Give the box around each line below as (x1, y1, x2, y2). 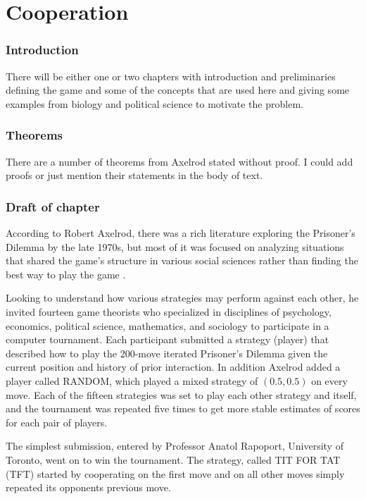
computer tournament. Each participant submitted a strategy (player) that (6, 332, 329, 347)
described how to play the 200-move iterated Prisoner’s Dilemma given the (6, 345, 328, 360)
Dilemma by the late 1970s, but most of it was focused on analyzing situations (6, 239, 344, 254)
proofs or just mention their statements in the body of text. (6, 168, 263, 183)
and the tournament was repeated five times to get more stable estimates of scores (6, 401, 360, 416)
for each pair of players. (6, 414, 108, 429)
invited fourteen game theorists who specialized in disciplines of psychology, (6, 304, 332, 319)
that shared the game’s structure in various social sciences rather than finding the (6, 253, 358, 268)
